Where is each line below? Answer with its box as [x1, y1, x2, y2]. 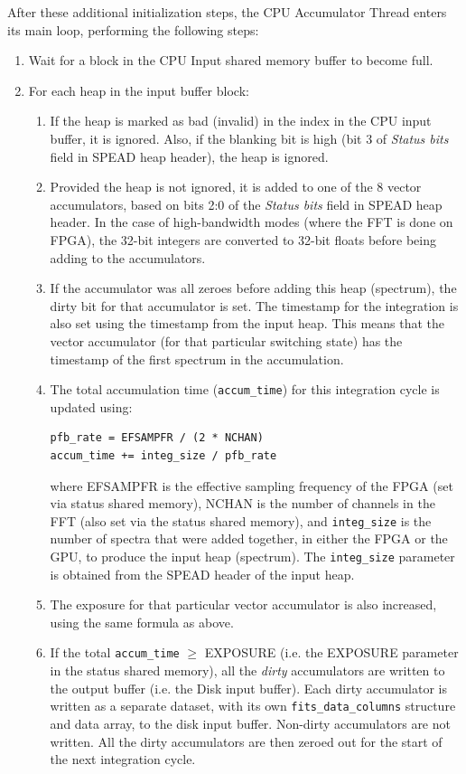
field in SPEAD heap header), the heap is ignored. [50, 146, 329, 165]
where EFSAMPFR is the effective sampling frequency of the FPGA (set [50, 476, 453, 495]
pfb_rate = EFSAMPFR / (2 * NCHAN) [50, 431, 264, 445]
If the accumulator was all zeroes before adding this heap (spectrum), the [50, 278, 457, 297]
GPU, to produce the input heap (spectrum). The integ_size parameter [50, 546, 455, 565]
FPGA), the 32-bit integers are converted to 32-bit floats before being [50, 230, 436, 249]
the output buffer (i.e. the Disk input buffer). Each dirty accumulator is [50, 678, 447, 697]
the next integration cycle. [50, 750, 196, 769]
